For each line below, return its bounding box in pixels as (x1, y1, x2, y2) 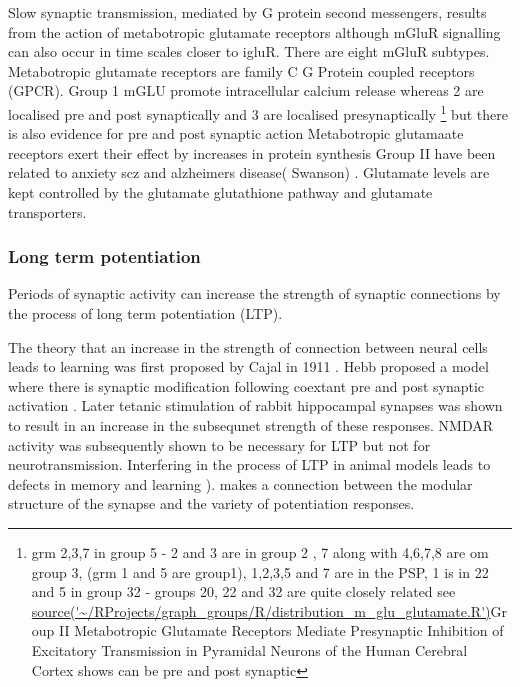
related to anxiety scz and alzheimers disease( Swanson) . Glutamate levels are (8, 162, 490, 183)
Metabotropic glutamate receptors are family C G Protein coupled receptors (8, 60, 475, 81)
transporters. (8, 201, 87, 222)
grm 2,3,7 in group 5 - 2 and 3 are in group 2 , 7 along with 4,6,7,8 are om (31, 541, 489, 562)
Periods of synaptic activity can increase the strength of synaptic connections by (8, 283, 501, 304)
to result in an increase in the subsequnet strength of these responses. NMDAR (8, 414, 493, 435)
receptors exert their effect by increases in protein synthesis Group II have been (8, 142, 496, 163)
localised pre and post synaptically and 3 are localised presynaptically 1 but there (8, 100, 508, 124)
